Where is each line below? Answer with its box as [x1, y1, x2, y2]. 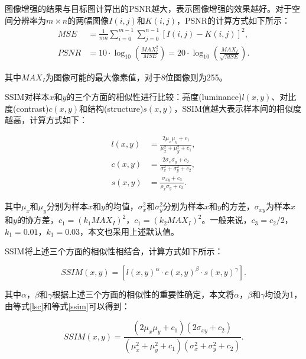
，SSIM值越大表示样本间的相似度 [174, 102, 301, 114]
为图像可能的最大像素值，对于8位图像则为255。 [45, 70, 227, 83]
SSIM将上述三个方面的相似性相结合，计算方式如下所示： [5, 245, 223, 257]
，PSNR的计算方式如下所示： [176, 14, 291, 26]
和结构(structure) [79, 102, 144, 114]
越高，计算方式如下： [5, 114, 87, 126]
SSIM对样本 [5, 90, 50, 103]
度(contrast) [5, 102, 49, 114]
